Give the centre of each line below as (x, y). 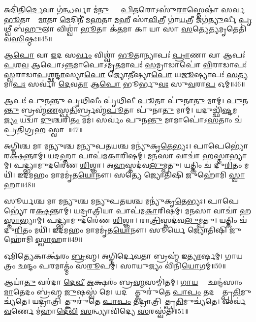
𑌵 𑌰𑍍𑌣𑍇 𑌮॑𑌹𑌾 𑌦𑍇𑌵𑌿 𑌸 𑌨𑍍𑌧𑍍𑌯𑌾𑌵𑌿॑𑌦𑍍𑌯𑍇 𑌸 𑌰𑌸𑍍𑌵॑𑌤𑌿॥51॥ (96, 311)
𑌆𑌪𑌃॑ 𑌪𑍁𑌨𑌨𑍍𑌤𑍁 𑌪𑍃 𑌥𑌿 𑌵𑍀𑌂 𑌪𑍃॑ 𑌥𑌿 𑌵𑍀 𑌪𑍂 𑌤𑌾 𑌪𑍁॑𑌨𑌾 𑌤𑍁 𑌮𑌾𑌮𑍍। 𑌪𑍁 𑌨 (126, 100)
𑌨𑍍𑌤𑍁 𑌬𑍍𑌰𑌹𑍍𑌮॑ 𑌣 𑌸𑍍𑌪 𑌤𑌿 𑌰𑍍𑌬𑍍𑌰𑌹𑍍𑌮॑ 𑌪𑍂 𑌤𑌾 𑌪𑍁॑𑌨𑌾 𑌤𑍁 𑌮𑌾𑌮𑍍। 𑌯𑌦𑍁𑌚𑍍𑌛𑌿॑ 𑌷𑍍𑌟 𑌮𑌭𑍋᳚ (123, 110)
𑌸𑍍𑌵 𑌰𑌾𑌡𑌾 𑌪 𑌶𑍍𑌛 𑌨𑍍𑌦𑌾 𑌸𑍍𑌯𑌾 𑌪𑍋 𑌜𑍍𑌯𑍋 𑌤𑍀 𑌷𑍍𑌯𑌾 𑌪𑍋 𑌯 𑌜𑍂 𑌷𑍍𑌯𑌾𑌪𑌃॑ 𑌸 (121, 74)
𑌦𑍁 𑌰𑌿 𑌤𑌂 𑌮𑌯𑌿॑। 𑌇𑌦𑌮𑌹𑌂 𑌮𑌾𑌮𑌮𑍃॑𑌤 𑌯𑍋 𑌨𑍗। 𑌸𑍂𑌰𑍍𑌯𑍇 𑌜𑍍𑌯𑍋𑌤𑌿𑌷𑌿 (115, 229)
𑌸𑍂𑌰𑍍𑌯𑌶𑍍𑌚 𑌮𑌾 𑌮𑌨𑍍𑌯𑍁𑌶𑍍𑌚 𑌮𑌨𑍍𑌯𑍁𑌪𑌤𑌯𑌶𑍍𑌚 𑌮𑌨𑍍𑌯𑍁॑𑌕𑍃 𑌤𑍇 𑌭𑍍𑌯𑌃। (105, 201)
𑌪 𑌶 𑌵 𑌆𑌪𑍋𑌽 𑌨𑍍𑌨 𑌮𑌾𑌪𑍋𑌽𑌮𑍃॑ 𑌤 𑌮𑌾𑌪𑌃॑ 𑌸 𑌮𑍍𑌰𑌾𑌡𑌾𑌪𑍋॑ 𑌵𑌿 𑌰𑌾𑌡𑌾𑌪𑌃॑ (126, 64)
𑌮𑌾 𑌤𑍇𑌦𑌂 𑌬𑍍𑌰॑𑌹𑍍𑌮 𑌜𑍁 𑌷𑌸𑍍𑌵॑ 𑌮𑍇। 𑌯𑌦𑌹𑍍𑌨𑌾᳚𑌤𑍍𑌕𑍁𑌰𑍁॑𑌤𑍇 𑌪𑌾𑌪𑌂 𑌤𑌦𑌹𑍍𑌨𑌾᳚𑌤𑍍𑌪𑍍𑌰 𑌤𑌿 (122, 291)
